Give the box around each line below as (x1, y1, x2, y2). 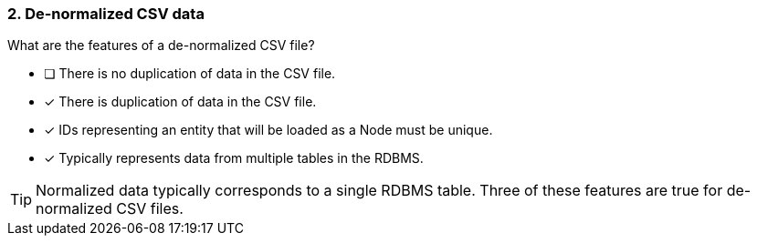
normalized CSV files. (36, 199, 184, 218)
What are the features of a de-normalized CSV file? (7, 37, 315, 54)
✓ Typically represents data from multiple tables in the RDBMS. (44, 150, 424, 167)
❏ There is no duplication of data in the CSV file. (44, 66, 336, 82)
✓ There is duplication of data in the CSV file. (44, 94, 317, 110)
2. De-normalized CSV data (7, 5, 205, 23)
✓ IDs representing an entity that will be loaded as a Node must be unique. (44, 122, 493, 138)
